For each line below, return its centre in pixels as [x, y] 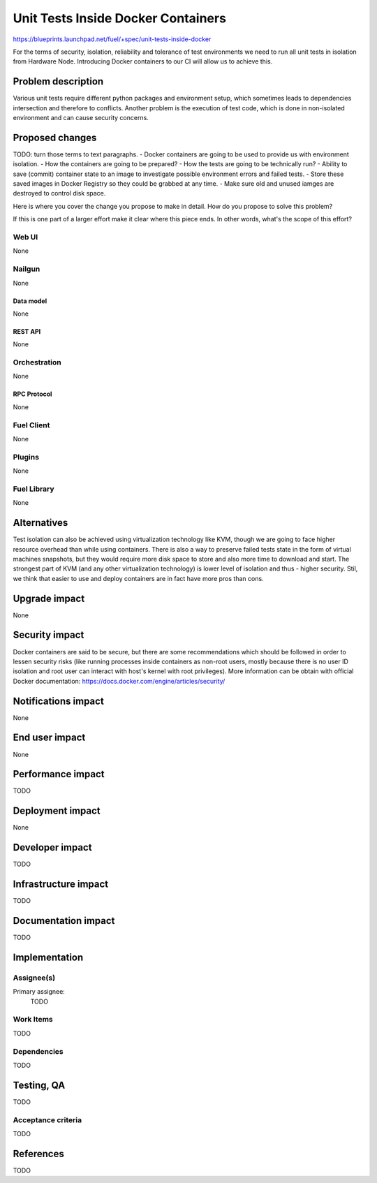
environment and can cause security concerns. [81, 118]
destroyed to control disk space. [59, 193]
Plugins [26, 457]
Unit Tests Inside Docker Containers [120, 18]
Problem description [58, 81]
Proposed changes [55, 137]
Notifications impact [58, 701]
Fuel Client [31, 425]
